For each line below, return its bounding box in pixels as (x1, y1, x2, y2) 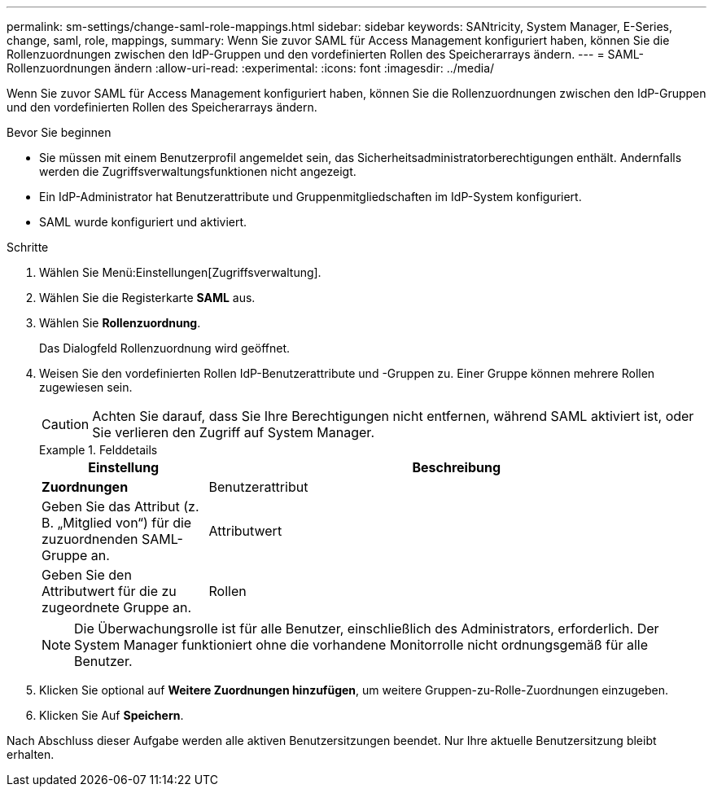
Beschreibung (412, 459, 501, 475)
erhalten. (7, 747, 55, 761)
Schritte (7, 240, 49, 254)
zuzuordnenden (42, 531, 138, 547)
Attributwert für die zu (42, 583, 177, 599)
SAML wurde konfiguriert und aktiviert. (39, 215, 247, 229)
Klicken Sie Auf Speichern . (39, 708, 184, 722)
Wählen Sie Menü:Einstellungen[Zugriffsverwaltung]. (39, 265, 322, 279)
